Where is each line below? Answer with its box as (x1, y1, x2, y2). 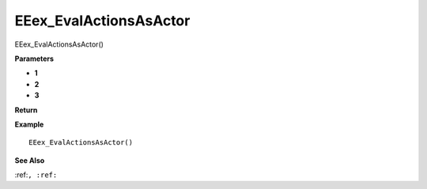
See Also (14, 155, 45, 165)
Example (14, 119, 44, 129)
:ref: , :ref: (14, 170, 58, 180)
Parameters (14, 54, 55, 63)
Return (14, 105, 38, 115)
